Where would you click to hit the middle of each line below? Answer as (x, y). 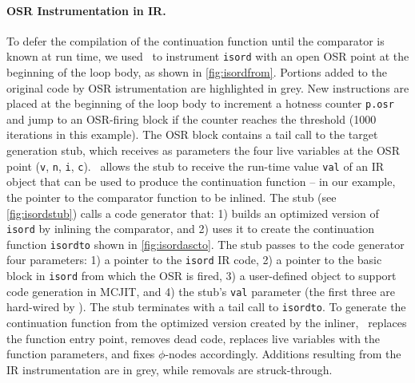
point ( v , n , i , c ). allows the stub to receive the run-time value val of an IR (196, 166)
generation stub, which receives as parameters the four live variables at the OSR (203, 150)
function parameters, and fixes (81, 354)
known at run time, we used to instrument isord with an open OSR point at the (208, 56)
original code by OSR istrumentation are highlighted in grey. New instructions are (208, 87)
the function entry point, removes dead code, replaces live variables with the (194, 338)
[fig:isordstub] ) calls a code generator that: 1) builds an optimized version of (193, 213)
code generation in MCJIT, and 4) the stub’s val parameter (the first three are (201, 291)
